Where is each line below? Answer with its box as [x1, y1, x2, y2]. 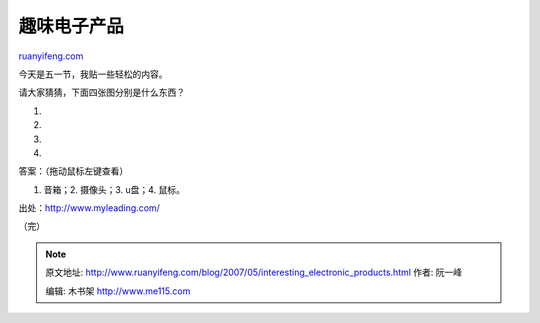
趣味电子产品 [18, 15, 125, 37]
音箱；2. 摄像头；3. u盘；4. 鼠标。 [43, 183, 185, 195]
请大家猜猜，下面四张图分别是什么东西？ [18, 86, 185, 99]
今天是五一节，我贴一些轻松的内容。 [18, 68, 168, 80]
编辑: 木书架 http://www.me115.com [45, 285, 191, 297]
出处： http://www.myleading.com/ [18, 202, 160, 214]
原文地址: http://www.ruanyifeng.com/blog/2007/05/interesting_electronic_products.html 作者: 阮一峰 [45, 266, 463, 279]
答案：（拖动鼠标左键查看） [18, 165, 129, 177]
